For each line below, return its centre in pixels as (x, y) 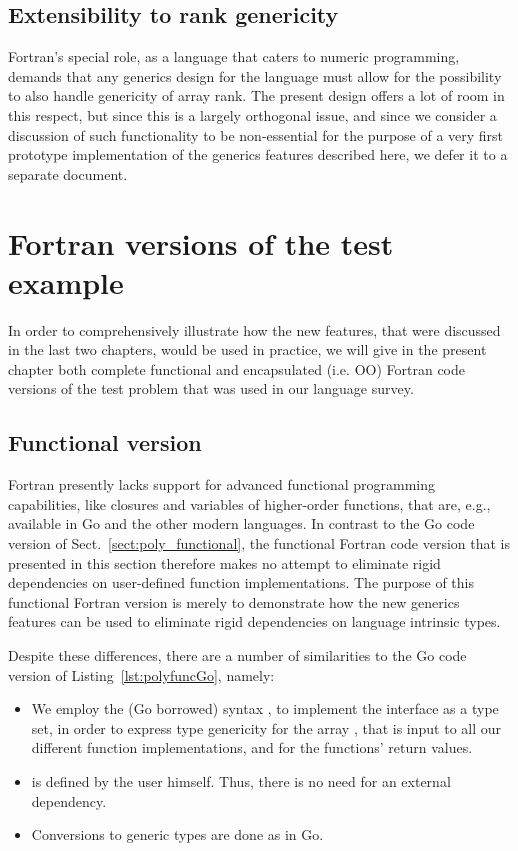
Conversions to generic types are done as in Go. (177, 834)
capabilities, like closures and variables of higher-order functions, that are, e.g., (249, 503)
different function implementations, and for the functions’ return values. (252, 747)
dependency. (69, 800)
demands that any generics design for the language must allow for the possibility (255, 75)
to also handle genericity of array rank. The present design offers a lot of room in (256, 95)
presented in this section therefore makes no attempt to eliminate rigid (224, 562)
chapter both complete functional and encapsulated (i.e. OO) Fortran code (236, 368)
